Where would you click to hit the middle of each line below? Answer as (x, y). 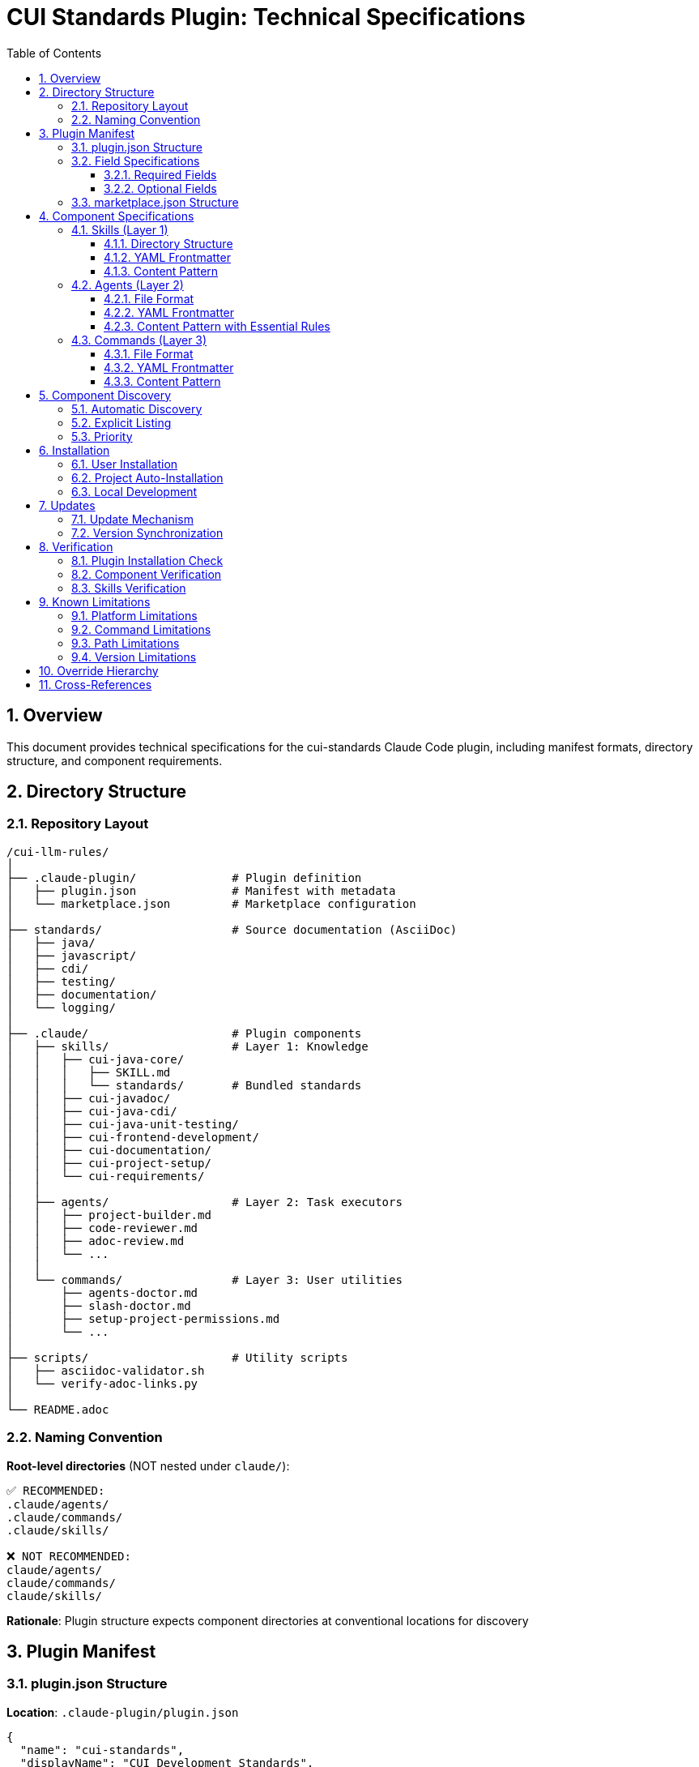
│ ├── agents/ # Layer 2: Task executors (205, 1202)
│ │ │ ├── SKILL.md (89, 1072)
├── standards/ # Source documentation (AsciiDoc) (232, 929)
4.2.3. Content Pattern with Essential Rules (217, 326)
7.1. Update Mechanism (132, 519)
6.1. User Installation (125, 464)
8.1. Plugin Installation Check (147, 560)
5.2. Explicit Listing (121, 422)
